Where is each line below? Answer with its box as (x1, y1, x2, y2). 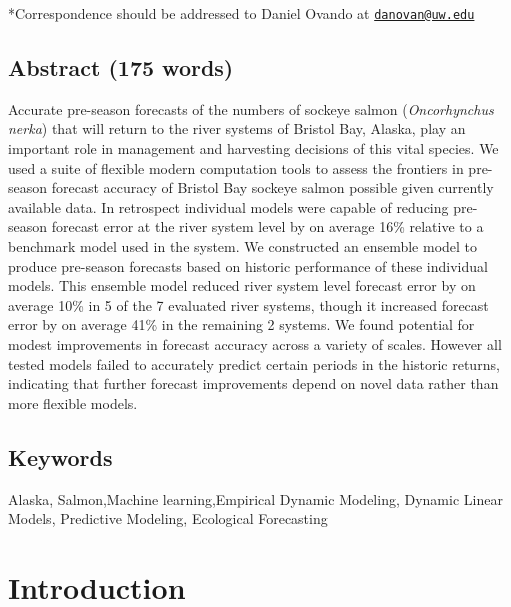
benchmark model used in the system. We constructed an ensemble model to (8, 236, 478, 257)
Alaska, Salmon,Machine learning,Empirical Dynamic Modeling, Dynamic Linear (8, 488, 503, 509)
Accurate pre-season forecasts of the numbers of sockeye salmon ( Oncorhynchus (8, 98, 494, 119)
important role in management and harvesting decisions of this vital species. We (8, 138, 499, 159)
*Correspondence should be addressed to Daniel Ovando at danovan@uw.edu (8, 3, 475, 23)
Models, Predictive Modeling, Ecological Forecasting (8, 508, 328, 529)
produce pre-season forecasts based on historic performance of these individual (8, 255, 488, 276)
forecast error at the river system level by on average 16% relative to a (51, 216, 484, 237)
